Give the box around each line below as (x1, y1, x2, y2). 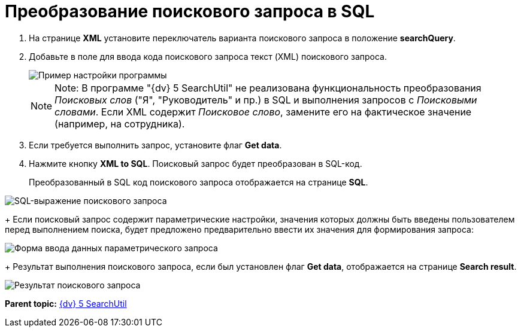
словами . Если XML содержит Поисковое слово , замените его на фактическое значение (54, 105, 472, 118)
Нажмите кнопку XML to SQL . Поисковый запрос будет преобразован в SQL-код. (29, 158, 362, 169)
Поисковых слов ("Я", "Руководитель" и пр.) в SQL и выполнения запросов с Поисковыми (54, 93, 477, 106)
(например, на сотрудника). (54, 117, 185, 130)
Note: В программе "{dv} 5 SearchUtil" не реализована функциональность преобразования (54, 81, 481, 94)
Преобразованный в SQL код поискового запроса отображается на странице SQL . (29, 176, 368, 187)
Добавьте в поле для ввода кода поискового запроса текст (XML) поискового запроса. (29, 51, 387, 62)
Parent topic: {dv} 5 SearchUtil (5, 298, 127, 309)
